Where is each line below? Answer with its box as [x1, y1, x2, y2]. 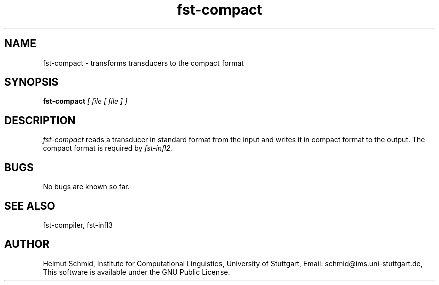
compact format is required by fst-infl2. [43, 144, 173, 153]
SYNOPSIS [4, 76, 59, 89]
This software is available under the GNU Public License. [43, 267, 230, 276]
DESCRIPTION [4, 114, 76, 127]
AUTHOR [4, 238, 50, 251]
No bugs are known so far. [43, 182, 130, 191]
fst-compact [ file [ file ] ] [43, 97, 128, 106]
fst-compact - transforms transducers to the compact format [43, 58, 244, 67]
